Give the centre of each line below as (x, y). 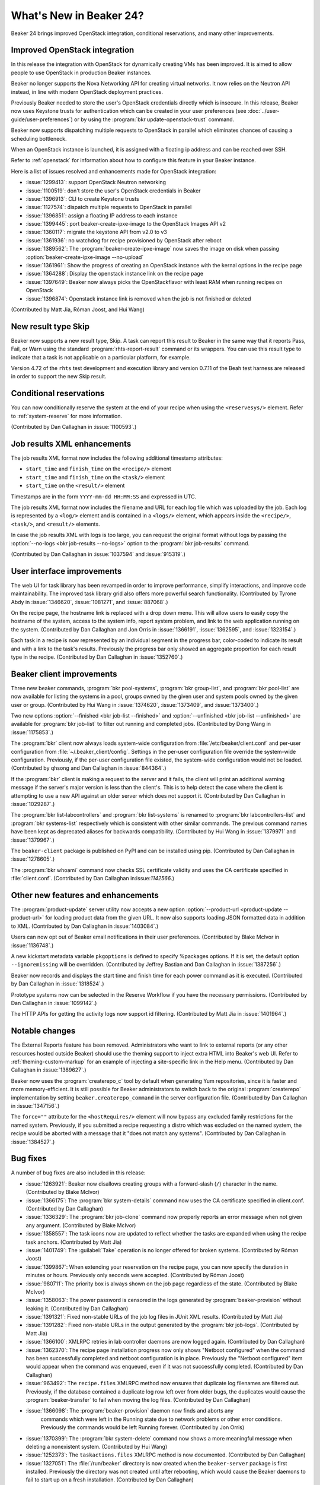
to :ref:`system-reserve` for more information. (67, 416)
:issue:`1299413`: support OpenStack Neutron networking (96, 182)
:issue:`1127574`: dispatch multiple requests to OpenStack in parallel (109, 207)
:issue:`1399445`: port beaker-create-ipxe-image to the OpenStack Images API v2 (126, 224)
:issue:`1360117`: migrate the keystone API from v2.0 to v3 (96, 232)
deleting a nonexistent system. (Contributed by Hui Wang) (97, 1446)
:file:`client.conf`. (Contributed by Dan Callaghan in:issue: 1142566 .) (93, 879)
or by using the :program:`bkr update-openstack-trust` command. (154, 119)
